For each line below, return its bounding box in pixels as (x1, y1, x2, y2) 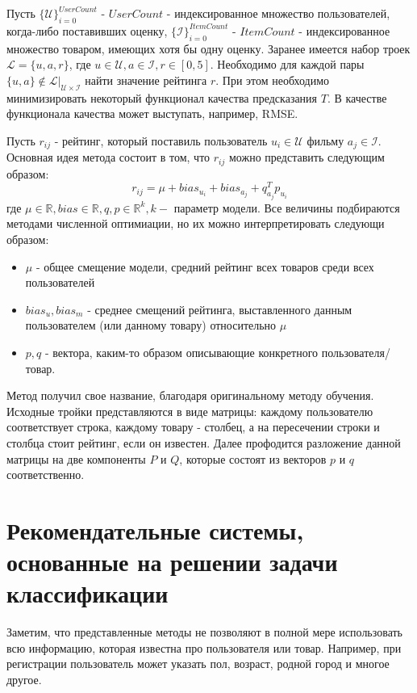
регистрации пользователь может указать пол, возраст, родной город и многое (6, 655, 390, 672)
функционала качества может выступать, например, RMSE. (6, 105, 298, 122)
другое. (6, 670, 42, 687)
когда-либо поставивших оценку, (6, 22, 168, 39)
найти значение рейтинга (85, 71, 207, 88)
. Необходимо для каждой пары (210, 56, 365, 73)
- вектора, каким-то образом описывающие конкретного (44, 343, 319, 360)
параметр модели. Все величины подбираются (173, 199, 400, 216)
